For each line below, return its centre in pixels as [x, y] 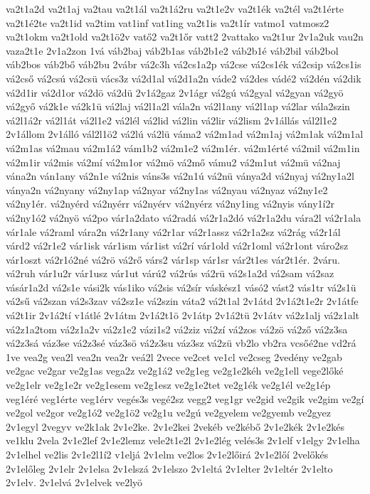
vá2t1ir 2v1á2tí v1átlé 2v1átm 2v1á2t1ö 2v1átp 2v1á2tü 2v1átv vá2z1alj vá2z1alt [183, 315]
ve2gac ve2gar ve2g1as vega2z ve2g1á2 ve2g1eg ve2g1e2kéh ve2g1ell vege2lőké [175, 371]
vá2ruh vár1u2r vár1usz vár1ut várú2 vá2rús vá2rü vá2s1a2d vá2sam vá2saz [170, 273]
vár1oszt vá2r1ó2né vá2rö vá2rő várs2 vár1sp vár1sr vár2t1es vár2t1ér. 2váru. [173, 259]
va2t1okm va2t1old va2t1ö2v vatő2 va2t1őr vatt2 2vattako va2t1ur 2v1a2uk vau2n [185, 37]
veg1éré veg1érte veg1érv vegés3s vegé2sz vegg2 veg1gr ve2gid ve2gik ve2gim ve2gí [185, 398]
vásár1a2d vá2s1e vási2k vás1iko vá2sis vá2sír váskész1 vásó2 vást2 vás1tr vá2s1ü [181, 287]
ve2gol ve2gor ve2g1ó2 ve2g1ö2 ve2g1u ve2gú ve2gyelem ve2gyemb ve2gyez [168, 413]
